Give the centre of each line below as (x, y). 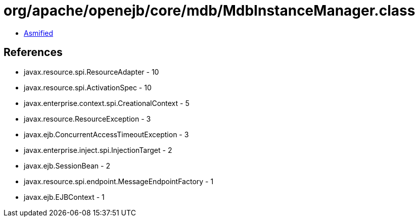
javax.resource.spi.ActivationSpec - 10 (88, 87)
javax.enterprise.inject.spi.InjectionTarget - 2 (98, 150)
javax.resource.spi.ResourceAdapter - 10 (91, 72)
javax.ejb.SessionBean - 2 (67, 165)
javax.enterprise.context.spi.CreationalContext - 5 (107, 103)
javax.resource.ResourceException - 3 (87, 119)
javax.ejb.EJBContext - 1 (64, 197)
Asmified (39, 33)
